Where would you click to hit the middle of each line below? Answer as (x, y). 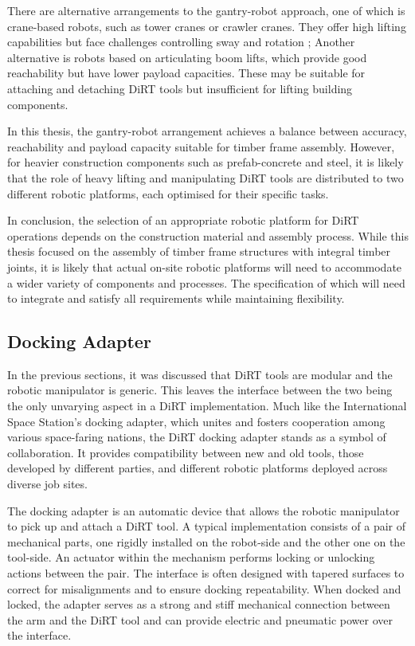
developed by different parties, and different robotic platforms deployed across (198, 468)
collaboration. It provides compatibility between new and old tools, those (186, 452)
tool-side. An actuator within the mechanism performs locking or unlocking (191, 557)
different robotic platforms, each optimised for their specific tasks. (168, 193)
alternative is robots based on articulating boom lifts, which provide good (187, 57)
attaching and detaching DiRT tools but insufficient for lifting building (180, 88)
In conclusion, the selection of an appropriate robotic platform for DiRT (183, 220)
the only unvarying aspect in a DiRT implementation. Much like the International (207, 406)
